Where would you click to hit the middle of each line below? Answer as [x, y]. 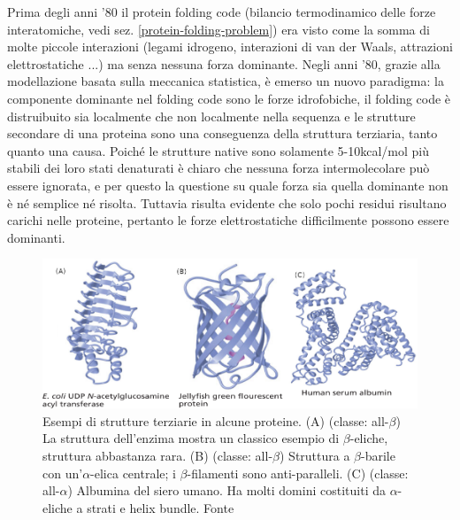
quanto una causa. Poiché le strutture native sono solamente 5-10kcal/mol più [218, 150]
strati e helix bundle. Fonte [161, 507]
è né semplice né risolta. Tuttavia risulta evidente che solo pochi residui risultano [227, 202]
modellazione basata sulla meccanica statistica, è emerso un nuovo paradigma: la [226, 81]
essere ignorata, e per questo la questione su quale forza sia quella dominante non [228, 185]
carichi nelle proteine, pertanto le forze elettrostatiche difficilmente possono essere [228, 220]
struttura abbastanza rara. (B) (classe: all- [158, 455]
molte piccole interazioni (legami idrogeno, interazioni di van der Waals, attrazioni [230, 47]
